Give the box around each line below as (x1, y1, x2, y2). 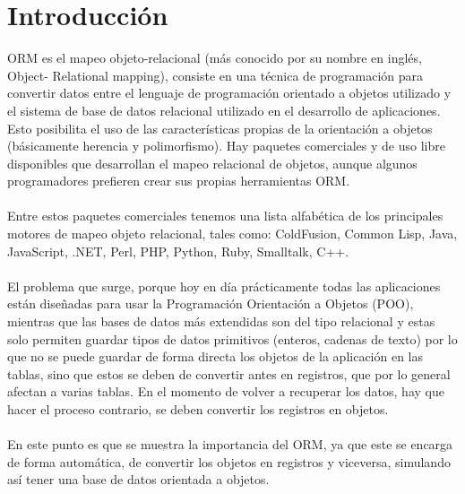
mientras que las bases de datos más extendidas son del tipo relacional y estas (7, 312, 435, 331)
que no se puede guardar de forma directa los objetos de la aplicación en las (7, 347, 424, 366)
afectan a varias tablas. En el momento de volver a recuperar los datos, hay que (7, 382, 444, 401)
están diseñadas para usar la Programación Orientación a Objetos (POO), (7, 294, 414, 313)
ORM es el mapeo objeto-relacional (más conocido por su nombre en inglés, (7, 48, 422, 67)
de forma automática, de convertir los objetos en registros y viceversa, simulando (7, 452, 451, 471)
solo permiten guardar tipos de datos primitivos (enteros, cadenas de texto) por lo (7, 329, 458, 348)
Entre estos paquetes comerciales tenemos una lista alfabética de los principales (7, 206, 443, 225)
